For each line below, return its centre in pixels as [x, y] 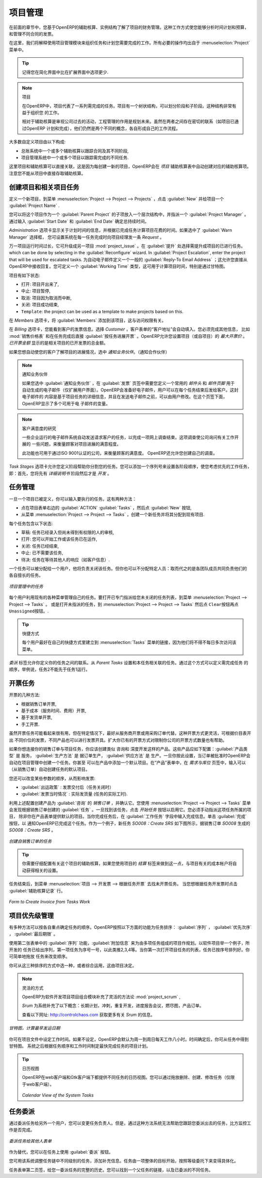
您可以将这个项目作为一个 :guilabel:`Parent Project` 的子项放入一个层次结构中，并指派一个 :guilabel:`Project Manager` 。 [129, 214]
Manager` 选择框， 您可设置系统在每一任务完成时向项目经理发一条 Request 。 [87, 237]
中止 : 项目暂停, [36, 291]
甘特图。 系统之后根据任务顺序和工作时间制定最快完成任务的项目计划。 [80, 1046]
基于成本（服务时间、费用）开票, [54, 710]
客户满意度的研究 [39, 428]
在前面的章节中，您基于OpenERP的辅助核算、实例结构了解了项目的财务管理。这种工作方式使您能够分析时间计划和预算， [129, 27]
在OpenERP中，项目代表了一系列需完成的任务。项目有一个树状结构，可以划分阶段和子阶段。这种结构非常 [127, 106]
